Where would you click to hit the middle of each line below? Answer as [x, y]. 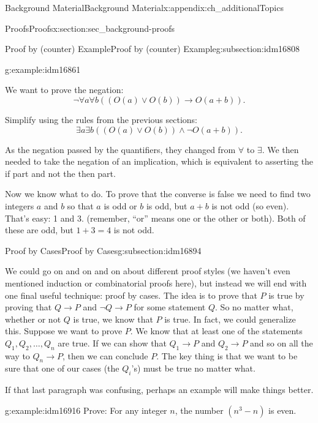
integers [20, 205]
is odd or [120, 205]
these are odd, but [39, 230]
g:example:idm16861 [43, 69]
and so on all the [282, 343]
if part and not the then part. [60, 173]
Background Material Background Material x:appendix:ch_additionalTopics [144, 7]
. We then [280, 149]
